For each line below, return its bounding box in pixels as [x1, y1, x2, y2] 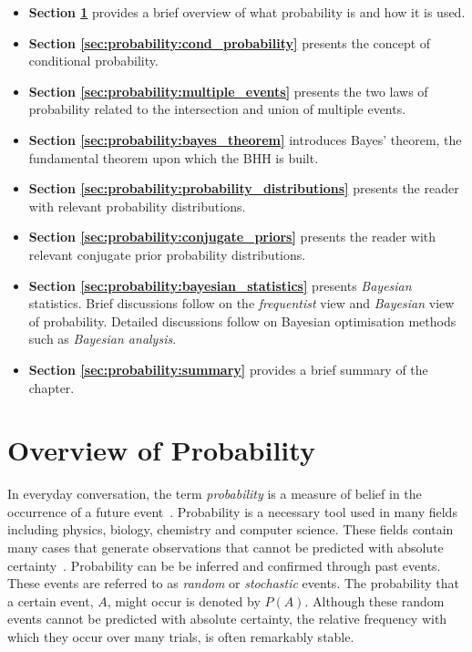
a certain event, [7, 591, 94, 610]
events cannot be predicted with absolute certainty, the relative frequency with [7, 609, 447, 628]
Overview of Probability [7, 431, 315, 469]
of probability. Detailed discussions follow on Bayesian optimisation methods [28, 311, 457, 330]
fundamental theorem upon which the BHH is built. [28, 148, 319, 167]
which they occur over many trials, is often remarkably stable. [7, 626, 354, 646]
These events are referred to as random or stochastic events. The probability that [7, 574, 460, 593]
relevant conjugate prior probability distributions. [28, 244, 306, 264]
